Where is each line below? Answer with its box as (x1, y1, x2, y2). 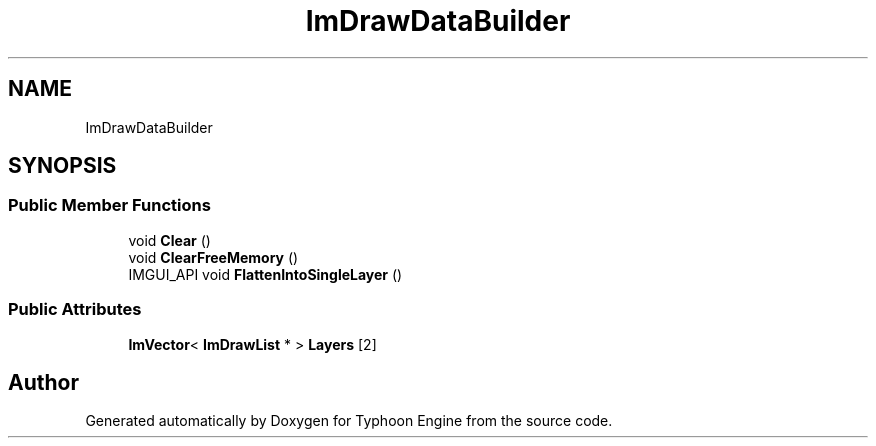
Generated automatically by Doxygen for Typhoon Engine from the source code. (85, 412, 613, 430)
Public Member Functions (8, 195, 211, 216)
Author (8, 369, 79, 395)
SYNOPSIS (8, 153, 117, 179)
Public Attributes (8, 299, 142, 320)
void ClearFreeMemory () (128, 248, 299, 266)
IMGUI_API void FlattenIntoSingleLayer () (128, 265, 403, 283)
